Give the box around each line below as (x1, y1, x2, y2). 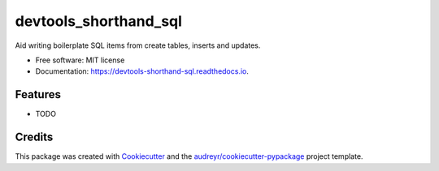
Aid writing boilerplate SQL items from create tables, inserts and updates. (15, 41, 261, 50)
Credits (15, 130, 54, 144)
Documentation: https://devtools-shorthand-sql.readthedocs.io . (35, 66, 250, 76)
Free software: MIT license (35, 55, 125, 65)
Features (15, 88, 61, 101)
